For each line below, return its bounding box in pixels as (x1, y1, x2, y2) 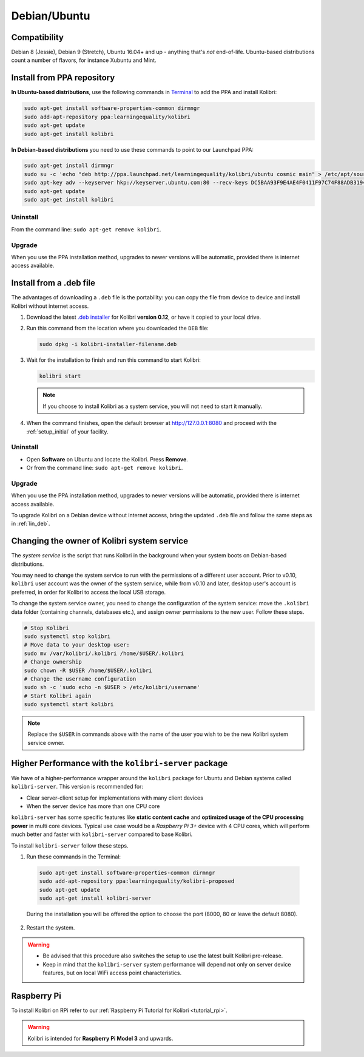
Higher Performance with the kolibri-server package (11, 758, 228, 768)
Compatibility (11, 32, 64, 42)
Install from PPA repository (11, 73, 115, 83)
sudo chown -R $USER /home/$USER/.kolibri (24, 667, 152, 674)
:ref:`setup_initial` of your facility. (26, 428, 109, 435)
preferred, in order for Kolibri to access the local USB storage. (11, 588, 166, 596)
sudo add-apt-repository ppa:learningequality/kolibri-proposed (39, 878, 235, 885)
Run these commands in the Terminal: (26, 853, 121, 860)
